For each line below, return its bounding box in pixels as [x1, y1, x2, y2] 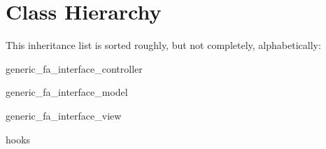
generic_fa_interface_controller [6, 61, 143, 76]
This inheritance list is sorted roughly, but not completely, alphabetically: [6, 38, 321, 52]
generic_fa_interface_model [6, 85, 128, 99]
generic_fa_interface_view [6, 108, 122, 122]
